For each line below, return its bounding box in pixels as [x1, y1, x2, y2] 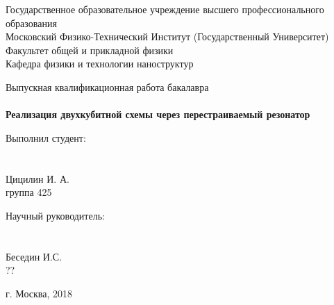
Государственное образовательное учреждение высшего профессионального [6, 2, 324, 16]
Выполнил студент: [6, 130, 86, 145]
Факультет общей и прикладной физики [6, 42, 174, 57]
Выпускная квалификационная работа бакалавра [6, 79, 209, 94]
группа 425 [6, 185, 52, 199]
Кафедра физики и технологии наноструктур [6, 56, 194, 71]
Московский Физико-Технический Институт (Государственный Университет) [6, 29, 329, 44]
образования [6, 15, 57, 30]
